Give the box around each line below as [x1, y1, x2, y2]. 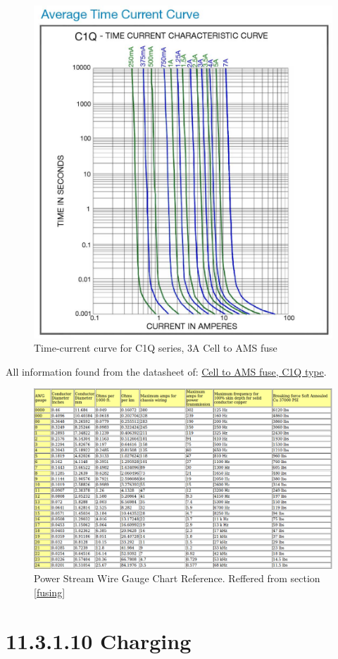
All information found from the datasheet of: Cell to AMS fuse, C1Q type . [6, 364, 327, 378]
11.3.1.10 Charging [6, 626, 192, 655]
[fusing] [34, 585, 65, 600]
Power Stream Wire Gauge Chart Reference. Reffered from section [34, 571, 320, 586]
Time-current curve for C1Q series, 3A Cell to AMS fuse [34, 340, 277, 355]
